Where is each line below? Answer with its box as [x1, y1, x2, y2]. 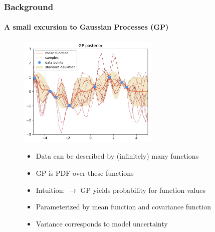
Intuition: [36, 184, 65, 195]
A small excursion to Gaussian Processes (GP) [4, 22, 169, 32]
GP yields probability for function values [80, 184, 205, 195]
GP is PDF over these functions [36, 168, 134, 178]
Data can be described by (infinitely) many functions [36, 151, 199, 161]
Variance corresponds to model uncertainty [36, 218, 168, 228]
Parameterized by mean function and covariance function [36, 201, 211, 212]
